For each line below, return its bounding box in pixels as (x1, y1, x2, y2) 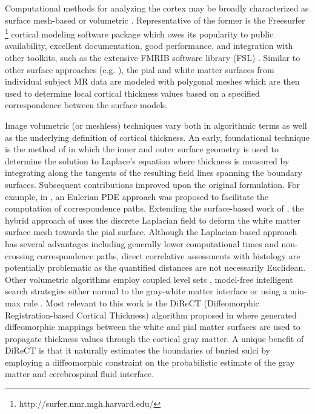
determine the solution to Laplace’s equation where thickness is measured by (5, 154, 290, 167)
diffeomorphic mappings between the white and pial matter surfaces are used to (5, 320, 300, 333)
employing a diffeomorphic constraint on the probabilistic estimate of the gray (5, 355, 295, 368)
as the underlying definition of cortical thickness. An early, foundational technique (5, 131, 310, 143)
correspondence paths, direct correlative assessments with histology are (37, 249, 300, 262)
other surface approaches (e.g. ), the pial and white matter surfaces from (5, 63, 274, 76)
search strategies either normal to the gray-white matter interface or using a (5, 285, 288, 297)
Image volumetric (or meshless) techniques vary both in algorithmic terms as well (5, 119, 307, 131)
